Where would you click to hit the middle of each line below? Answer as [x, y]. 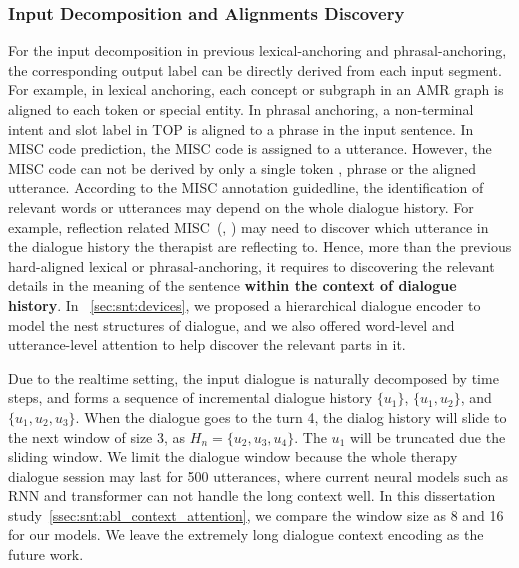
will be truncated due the [427, 436]
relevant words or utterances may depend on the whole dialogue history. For [241, 206]
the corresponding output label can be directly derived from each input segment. [255, 69]
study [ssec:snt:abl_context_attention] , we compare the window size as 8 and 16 [256, 514]
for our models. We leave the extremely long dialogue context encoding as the [246, 534]
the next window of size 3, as [97, 436]
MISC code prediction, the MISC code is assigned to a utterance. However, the [250, 148]
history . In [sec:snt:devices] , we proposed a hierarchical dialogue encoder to [244, 304]
